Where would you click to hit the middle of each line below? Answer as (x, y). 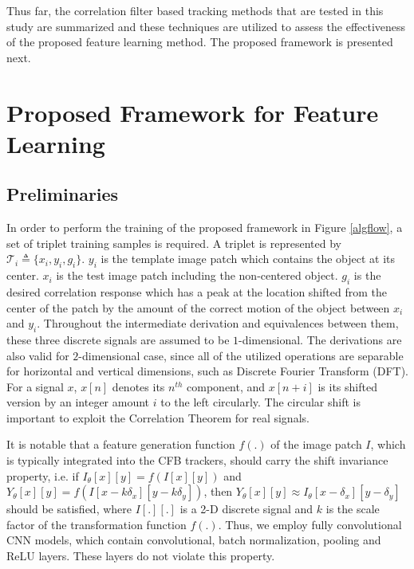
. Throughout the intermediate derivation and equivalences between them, (218, 323)
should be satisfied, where (69, 509)
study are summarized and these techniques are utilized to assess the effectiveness (206, 26)
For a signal (35, 386)
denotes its (138, 386)
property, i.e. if (43, 475)
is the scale (353, 509)
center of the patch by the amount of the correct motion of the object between (198, 307)
